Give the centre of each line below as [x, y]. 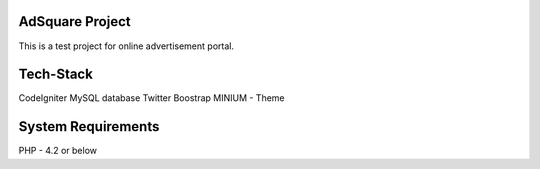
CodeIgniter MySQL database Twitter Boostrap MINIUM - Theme [151, 98]
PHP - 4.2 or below [58, 151]
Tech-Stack [56, 74]
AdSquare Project [74, 21]
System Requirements [89, 126]
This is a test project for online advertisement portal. [126, 46]
